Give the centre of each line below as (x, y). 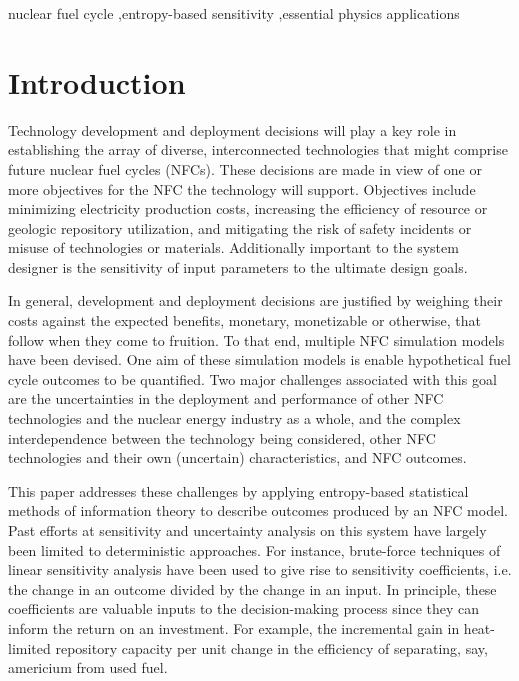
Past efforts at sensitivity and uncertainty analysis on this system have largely (247, 530)
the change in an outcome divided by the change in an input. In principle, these (252, 588)
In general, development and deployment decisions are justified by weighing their (255, 300)
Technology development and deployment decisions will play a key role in (232, 129)
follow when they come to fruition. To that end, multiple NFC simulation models (256, 339)
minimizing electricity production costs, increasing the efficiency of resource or (248, 208)
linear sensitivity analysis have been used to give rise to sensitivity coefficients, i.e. (260, 569)
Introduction (97, 81)
